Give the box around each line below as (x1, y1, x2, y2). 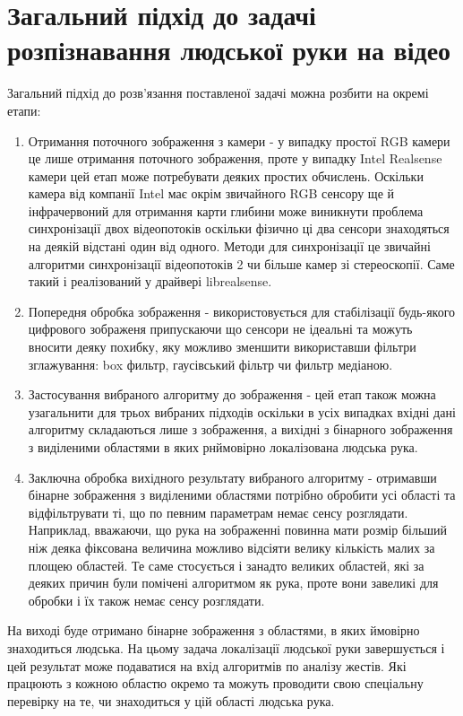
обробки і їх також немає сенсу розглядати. (28, 590, 265, 609)
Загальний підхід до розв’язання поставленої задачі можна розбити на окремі (7, 83, 429, 102)
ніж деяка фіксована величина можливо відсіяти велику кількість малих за (28, 537, 435, 556)
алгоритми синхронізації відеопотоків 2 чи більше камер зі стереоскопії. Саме (28, 254, 455, 273)
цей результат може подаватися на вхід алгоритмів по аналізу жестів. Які (7, 656, 407, 675)
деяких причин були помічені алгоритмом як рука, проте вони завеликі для (28, 573, 439, 592)
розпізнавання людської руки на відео (7, 31, 451, 68)
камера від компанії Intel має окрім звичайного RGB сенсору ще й (28, 184, 395, 203)
